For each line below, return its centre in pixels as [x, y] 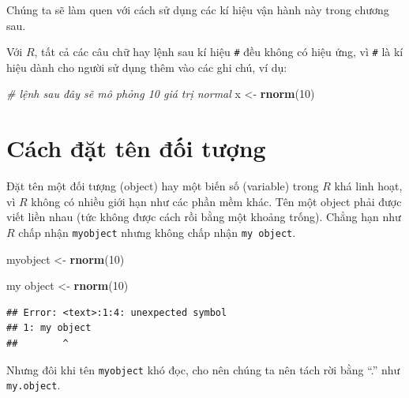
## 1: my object [49, 328]
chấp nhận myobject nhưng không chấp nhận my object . [157, 232]
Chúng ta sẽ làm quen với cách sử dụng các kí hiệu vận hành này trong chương [198, 9]
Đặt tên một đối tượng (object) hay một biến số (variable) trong [163, 186]
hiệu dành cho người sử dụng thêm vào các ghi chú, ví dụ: [147, 67]
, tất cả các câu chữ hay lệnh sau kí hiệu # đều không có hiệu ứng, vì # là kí [219, 52]
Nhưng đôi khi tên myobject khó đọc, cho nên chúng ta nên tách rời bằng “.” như [203, 369]
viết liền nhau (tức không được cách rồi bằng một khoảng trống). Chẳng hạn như [204, 217]
